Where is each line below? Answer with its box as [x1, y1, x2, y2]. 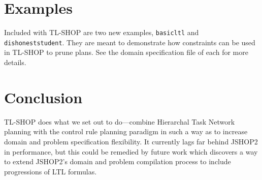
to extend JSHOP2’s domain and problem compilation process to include [4, 156, 231, 167]
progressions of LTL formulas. [4, 166, 97, 176]
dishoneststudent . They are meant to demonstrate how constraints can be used [4, 37, 255, 47]
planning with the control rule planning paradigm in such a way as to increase [4, 126, 248, 137]
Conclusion [4, 86, 83, 107]
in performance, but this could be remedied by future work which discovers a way [4, 146, 258, 157]
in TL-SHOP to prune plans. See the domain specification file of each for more [4, 47, 248, 57]
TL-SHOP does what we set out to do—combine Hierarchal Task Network [4, 116, 235, 127]
